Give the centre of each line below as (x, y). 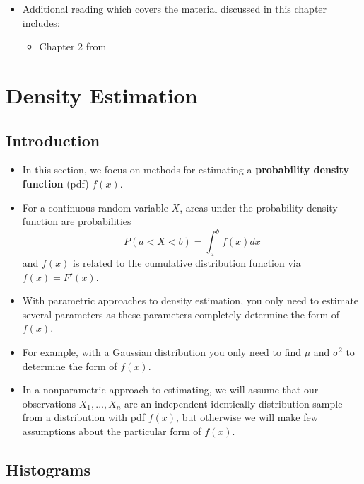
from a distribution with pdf (84, 417)
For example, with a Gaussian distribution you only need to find (162, 352)
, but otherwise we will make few (247, 417)
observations (49, 403)
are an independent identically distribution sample (234, 403)
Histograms (48, 469)
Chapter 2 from (73, 46)
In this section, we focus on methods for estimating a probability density (186, 169)
